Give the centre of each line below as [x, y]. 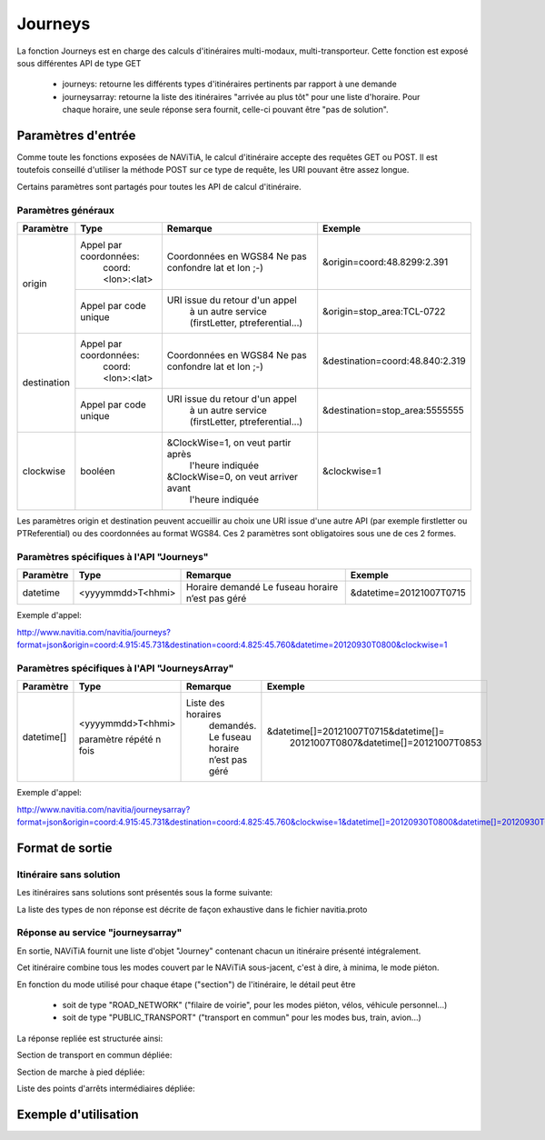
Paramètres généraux [66, 210]
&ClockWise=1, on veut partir [229, 443]
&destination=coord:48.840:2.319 [395, 361]
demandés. [233, 725]
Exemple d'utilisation [78, 1114]
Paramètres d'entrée [76, 135]
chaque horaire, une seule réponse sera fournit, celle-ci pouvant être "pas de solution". [226, 110]
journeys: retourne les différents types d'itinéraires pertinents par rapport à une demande [229, 84]
